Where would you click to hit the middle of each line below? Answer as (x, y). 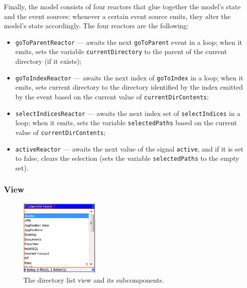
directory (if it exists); (48, 61)
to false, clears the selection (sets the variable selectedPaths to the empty (127, 158)
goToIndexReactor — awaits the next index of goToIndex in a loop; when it (129, 77)
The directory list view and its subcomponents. (94, 279)
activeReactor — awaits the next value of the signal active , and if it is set (129, 148)
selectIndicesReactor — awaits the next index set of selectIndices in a (128, 113)
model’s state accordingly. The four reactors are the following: (96, 26)
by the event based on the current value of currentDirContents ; (112, 96)
